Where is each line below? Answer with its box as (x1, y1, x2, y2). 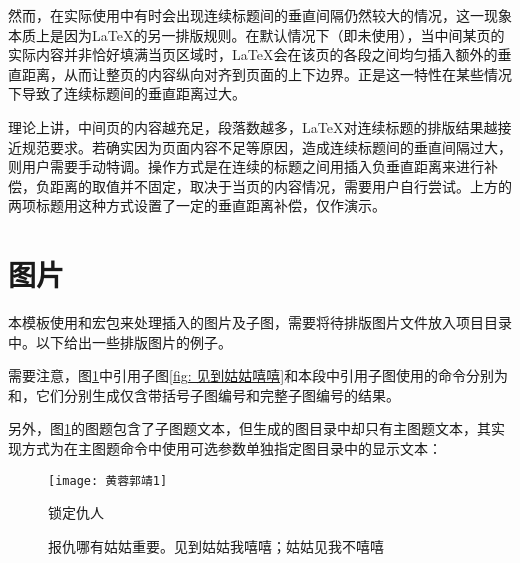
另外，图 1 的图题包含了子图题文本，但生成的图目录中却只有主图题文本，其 (8, 418, 491, 439)
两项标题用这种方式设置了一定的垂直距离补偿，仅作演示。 (8, 195, 386, 216)
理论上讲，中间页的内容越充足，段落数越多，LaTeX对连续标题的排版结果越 (8, 116, 498, 137)
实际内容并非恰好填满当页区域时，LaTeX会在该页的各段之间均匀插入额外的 (8, 44, 498, 65)
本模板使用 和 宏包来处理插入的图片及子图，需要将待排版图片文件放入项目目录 (8, 312, 512, 333)
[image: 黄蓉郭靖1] (48, 473, 168, 488)
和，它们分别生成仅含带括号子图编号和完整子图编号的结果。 (8, 384, 400, 405)
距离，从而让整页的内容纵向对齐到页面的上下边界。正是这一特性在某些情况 (21, 63, 512, 84)
